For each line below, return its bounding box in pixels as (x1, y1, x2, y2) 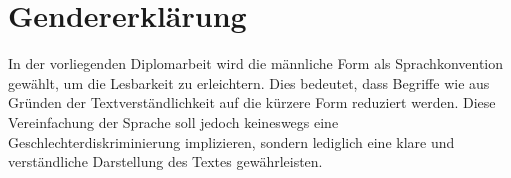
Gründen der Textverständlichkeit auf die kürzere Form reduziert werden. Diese (8, 92, 496, 113)
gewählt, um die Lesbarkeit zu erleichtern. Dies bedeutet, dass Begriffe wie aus (8, 72, 490, 93)
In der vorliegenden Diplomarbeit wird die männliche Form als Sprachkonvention (8, 53, 504, 74)
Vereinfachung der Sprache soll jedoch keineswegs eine (8, 111, 339, 132)
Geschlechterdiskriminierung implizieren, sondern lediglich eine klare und (8, 131, 455, 152)
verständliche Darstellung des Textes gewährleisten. (8, 151, 323, 172)
